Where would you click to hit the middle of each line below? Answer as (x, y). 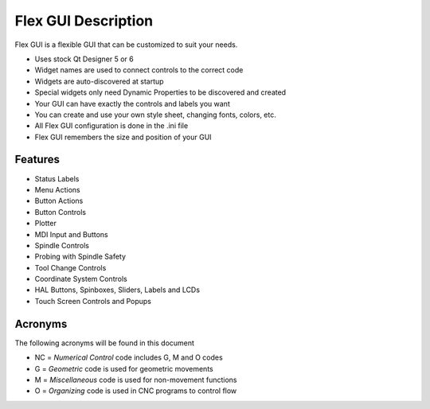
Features (37, 160)
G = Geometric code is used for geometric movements (124, 368)
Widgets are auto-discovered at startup (99, 81)
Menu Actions (57, 189)
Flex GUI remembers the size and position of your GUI (123, 137)
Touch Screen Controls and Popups (93, 301)
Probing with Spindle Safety (80, 257)
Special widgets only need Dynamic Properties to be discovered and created (160, 92)
